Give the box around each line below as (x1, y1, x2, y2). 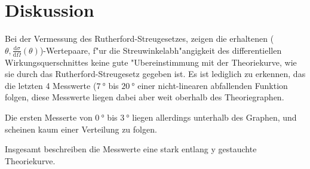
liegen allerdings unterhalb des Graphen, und (132, 110, 297, 123)
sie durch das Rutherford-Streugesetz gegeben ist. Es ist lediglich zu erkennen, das (5, 67, 306, 80)
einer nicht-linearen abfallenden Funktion (137, 79, 288, 91)
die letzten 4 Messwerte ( (5, 79, 97, 91)
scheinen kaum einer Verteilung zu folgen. (5, 122, 157, 135)
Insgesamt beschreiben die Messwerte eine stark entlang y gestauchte (5, 143, 257, 155)
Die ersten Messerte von (5, 110, 93, 123)
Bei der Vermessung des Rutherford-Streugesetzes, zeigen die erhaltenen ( (5, 32, 274, 45)
